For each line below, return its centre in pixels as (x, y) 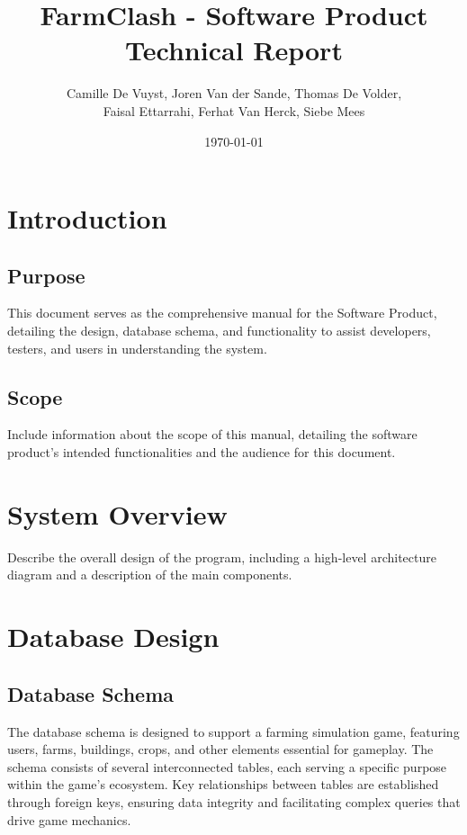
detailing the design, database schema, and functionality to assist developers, (219, 331)
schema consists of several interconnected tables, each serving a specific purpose (227, 766)
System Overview (117, 513)
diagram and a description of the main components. (150, 575)
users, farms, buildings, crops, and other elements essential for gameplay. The (220, 749)
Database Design (113, 637)
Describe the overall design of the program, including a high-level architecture (222, 557)
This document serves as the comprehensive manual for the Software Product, (222, 313)
